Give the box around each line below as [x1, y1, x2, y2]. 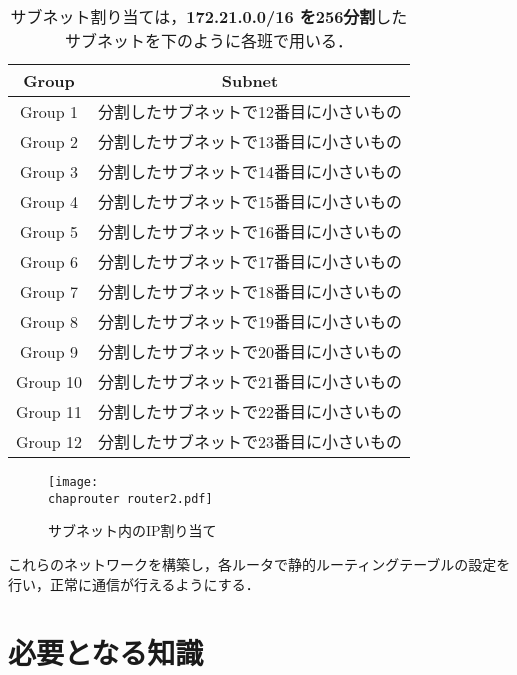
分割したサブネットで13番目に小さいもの [97, 130, 402, 153]
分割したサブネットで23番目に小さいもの [97, 430, 402, 453]
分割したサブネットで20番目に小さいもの [97, 340, 402, 363]
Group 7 [20, 279, 78, 303]
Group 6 [20, 249, 78, 273]
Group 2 [20, 129, 78, 153]
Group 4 [20, 189, 78, 213]
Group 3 [20, 159, 78, 183]
